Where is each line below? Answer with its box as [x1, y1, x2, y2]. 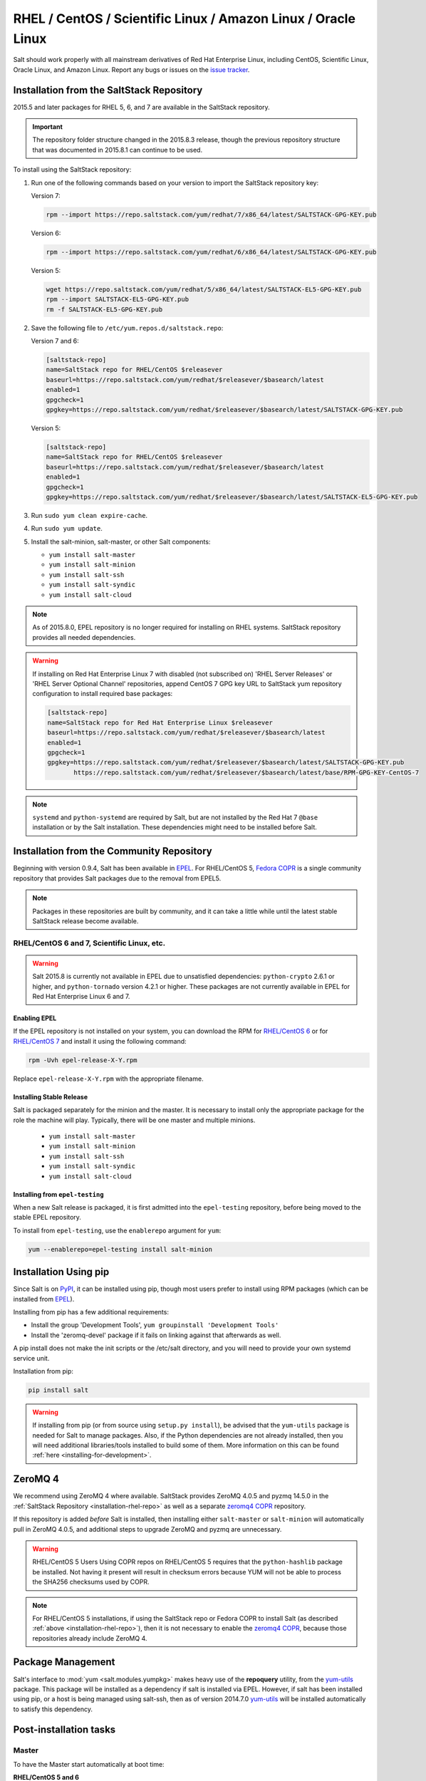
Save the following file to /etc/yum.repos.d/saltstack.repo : [31, 323, 224, 332]
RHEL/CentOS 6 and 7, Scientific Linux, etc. [13, 938, 166, 947]
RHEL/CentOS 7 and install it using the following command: [13, 1037, 187, 1045]
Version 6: [31, 229, 61, 237]
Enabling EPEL [13, 1014, 57, 1022]
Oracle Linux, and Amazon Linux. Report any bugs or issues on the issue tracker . [13, 65, 250, 74]
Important [32, 123, 63, 131]
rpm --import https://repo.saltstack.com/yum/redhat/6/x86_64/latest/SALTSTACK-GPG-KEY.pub [46, 248, 377, 256]
